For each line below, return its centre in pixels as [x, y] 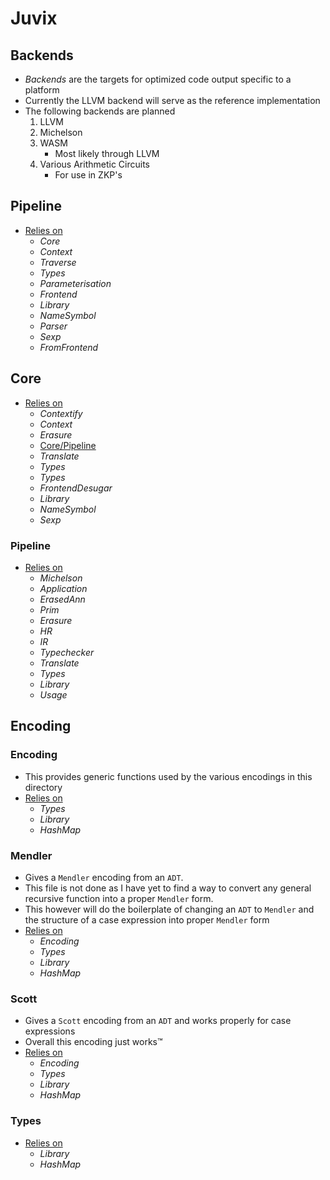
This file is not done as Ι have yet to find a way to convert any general [168, 888]
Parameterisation [75, 283]
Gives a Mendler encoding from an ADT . [104, 877]
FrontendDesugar [76, 488]
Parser [53, 326]
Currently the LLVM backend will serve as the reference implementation [172, 100]
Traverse [58, 262]
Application [63, 588]
